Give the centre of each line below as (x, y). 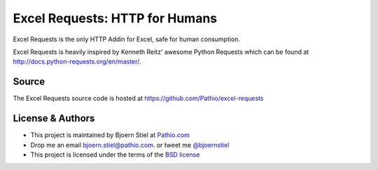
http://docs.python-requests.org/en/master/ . (77, 62)
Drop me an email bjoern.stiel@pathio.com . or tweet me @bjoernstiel (130, 145)
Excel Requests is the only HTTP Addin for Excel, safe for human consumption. (127, 39)
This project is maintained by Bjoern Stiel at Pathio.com (110, 135)
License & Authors (54, 119)
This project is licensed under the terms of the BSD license (115, 155)
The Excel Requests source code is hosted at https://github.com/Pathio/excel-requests (138, 99)
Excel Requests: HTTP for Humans (115, 18)
